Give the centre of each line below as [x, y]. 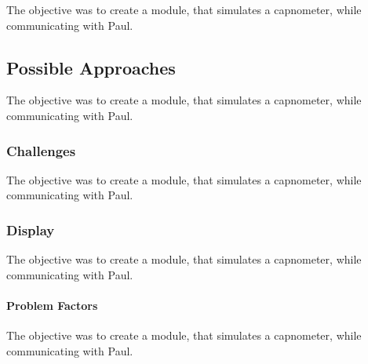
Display [31, 229]
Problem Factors [52, 305]
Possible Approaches [91, 67]
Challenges [41, 150]
